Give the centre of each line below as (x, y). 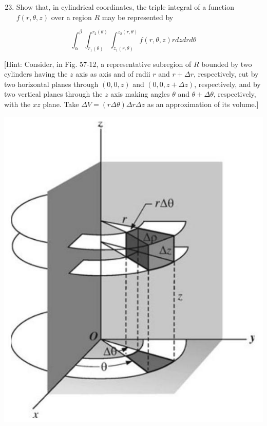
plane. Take (61, 104)
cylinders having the (36, 74)
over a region (71, 17)
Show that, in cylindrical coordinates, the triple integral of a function (125, 7)
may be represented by (138, 17)
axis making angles (140, 94)
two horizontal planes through (51, 84)
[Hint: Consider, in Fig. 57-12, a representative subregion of (98, 64)
